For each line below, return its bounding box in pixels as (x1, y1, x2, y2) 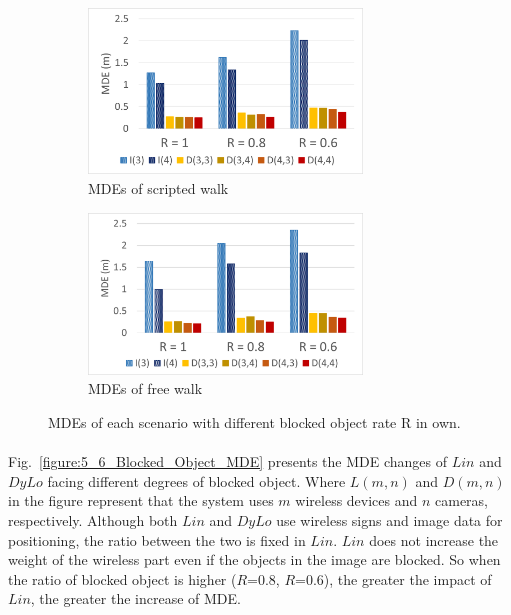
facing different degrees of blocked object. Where (47, 470, 346, 491)
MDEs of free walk (88, 378, 203, 399)
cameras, (435, 490, 489, 511)
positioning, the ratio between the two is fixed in (8, 529, 306, 550)
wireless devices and (295, 490, 418, 511)
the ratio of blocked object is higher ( (8, 568, 237, 589)
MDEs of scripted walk (88, 177, 229, 198)
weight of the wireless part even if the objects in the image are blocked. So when (8, 549, 501, 570)
